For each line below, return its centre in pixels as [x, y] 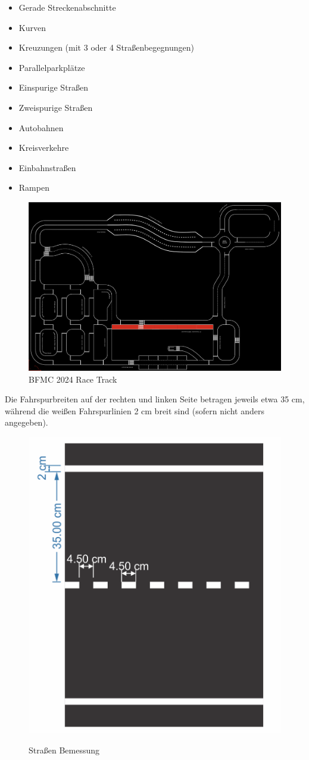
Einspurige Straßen [54, 87]
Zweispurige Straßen [56, 107]
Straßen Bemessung [64, 750]
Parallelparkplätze [52, 67]
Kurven [32, 27]
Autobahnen [41, 127]
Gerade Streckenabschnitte [67, 7]
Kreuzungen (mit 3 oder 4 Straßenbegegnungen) [106, 47]
